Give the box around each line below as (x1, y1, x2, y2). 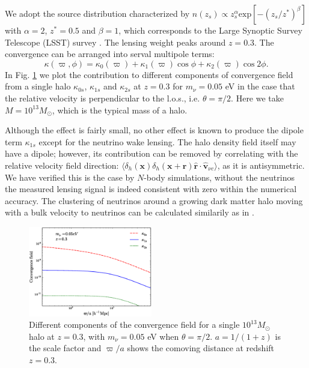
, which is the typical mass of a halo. (52, 103, 188, 116)
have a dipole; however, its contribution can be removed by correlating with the (5, 147, 298, 160)
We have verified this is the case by (5, 170, 135, 183)
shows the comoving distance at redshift (127, 342, 275, 354)
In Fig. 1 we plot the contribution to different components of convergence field (5, 68, 293, 80)
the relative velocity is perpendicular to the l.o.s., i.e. (5, 91, 200, 104)
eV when (147, 330, 179, 342)
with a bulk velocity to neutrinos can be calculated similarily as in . (5, 206, 254, 219)
